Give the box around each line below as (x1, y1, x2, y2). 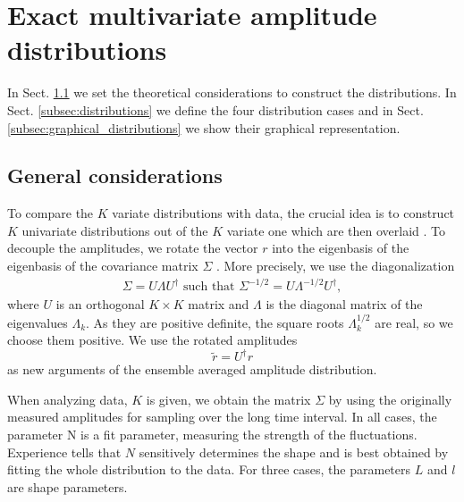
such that (182, 280, 235, 294)
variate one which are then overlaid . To (226, 221, 446, 239)
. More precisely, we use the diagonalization (215, 256, 455, 275)
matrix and (188, 295, 249, 314)
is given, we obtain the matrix (146, 389, 311, 408)
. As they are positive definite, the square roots (86, 313, 344, 331)
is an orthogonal (55, 295, 145, 314)
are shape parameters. (7, 477, 128, 496)
